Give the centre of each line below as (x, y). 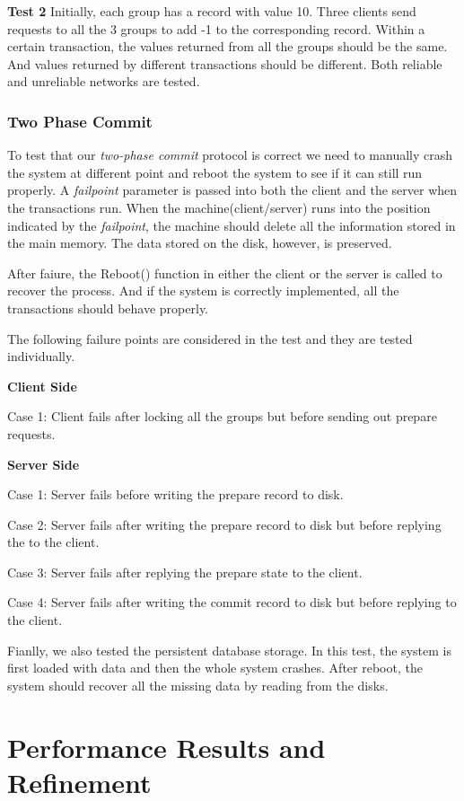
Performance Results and (166, 747)
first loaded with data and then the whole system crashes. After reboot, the (215, 668)
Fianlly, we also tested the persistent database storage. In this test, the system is (229, 650)
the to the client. (53, 542)
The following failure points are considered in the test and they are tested (210, 338)
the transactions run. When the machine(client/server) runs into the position (219, 207)
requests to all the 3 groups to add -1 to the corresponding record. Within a (216, 28)
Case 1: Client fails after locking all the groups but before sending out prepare (222, 416)
